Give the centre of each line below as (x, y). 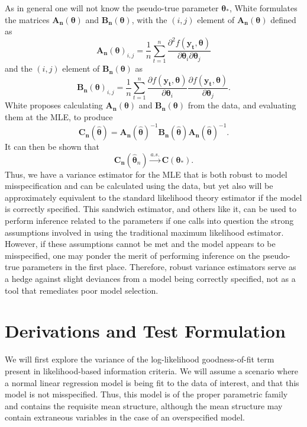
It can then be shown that (52, 147)
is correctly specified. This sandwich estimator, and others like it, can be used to (151, 209)
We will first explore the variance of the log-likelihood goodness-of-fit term (140, 359)
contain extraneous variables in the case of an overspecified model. (125, 417)
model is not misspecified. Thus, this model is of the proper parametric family (146, 394)
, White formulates (263, 8)
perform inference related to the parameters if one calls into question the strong (149, 221)
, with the (149, 19)
